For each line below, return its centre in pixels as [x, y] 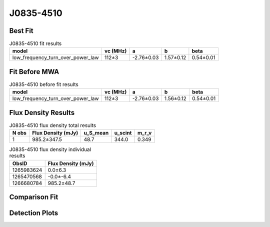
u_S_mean [96, 133]
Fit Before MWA [34, 72]
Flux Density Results [42, 112]
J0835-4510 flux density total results [53, 125]
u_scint [123, 133]
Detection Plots [34, 213]
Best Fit [21, 31]
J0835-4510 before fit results [44, 84]
